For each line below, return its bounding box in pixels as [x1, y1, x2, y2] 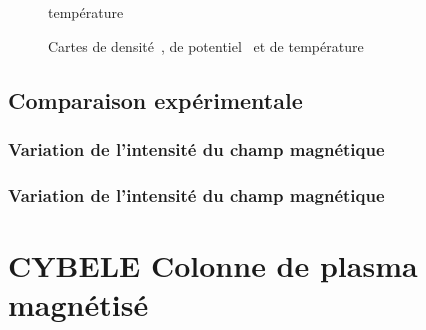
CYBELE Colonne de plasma [8, 244, 418, 285]
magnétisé [8, 284, 149, 325]
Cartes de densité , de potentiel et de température [48, 35, 364, 56]
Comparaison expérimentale [8, 84, 303, 115]
